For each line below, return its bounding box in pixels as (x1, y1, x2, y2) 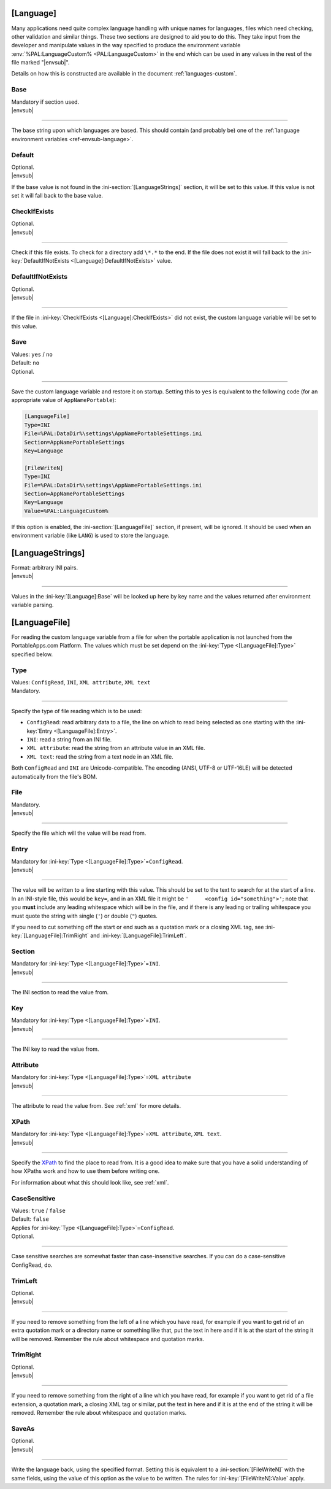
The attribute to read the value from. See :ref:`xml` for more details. (11, 1102, 181, 1110)
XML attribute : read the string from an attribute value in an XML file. (26, 744, 205, 752)
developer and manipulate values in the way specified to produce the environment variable (11, 42, 241, 49)
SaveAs (11, 1425, 35, 1433)
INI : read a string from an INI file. (26, 735, 112, 743)
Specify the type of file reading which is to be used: (11, 707, 142, 714)
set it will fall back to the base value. (11, 192, 104, 199)
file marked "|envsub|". (11, 59, 70, 66)
